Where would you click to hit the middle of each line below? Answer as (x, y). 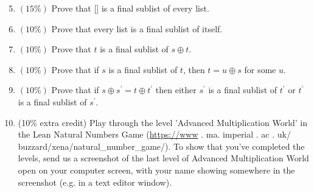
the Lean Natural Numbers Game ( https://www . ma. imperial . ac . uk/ (154, 134)
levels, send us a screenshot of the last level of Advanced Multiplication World (163, 158)
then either (176, 90)
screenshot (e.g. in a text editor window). (95, 182)
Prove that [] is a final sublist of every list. (130, 8)
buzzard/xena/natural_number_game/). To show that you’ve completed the (161, 146)
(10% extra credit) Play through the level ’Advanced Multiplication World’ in (163, 122)
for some (260, 69)
